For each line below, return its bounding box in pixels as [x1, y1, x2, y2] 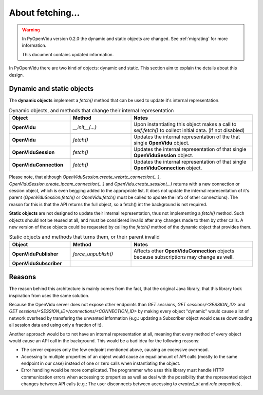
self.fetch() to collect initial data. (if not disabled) [133, 127, 245, 134]
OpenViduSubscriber [12, 260, 62, 267]
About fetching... [9, 7, 80, 18]
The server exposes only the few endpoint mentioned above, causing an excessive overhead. [21, 347, 209, 353]
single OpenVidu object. [133, 140, 190, 146]
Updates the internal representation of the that [133, 133, 241, 140]
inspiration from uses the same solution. [9, 292, 90, 298]
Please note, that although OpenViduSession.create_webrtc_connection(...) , [9, 174, 161, 180]
